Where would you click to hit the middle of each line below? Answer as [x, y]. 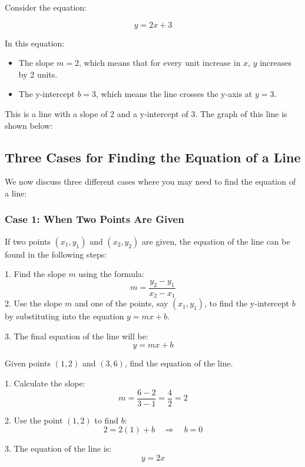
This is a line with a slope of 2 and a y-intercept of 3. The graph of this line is [146, 113]
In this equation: [35, 43]
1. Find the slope [35, 274]
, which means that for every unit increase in [160, 63]
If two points [28, 241]
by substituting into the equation [64, 316]
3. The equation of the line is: [58, 448]
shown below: [29, 125]
